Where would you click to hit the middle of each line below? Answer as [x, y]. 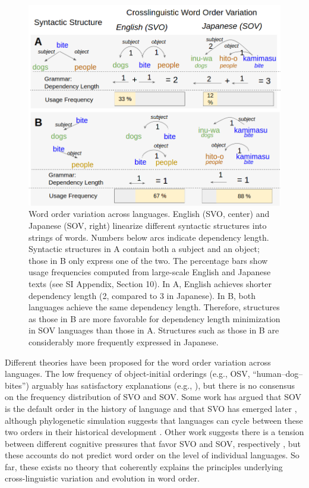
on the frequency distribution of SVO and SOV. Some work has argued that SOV [153, 397]
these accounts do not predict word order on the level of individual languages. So [152, 455]
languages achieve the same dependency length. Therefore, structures [154, 307]
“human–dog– [278, 374]
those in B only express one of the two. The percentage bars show [148, 260]
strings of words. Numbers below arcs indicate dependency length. [149, 237]
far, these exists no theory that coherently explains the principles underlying [144, 466]
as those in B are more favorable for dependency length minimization [154, 318]
